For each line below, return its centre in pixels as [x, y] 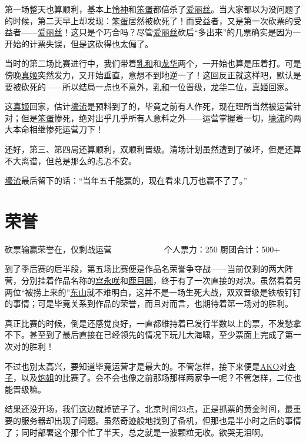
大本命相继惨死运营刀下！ [54, 129]
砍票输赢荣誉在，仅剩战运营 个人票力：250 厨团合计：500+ [143, 249]
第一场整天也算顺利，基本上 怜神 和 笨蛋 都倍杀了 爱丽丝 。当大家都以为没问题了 [153, 9]
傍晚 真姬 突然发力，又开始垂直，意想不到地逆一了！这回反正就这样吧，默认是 [153, 74]
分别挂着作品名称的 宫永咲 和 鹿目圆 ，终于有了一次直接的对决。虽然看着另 [161, 280]
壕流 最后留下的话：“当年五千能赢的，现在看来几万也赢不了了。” [126, 180]
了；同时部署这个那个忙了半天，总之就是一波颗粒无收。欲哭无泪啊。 [137, 432]
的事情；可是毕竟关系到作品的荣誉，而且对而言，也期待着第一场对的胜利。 [149, 303]
